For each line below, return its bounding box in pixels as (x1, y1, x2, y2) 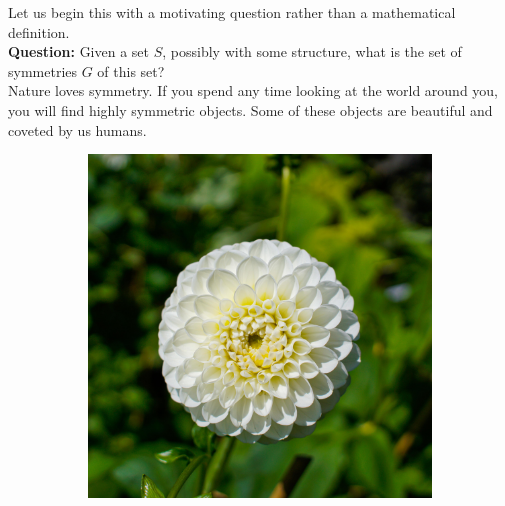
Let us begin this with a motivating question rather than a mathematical (8, 2, 456, 22)
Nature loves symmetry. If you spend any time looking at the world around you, (8, 80, 499, 101)
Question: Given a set (8, 41, 150, 62)
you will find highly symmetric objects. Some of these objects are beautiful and (8, 99, 493, 120)
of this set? (97, 60, 165, 81)
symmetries (8, 60, 78, 81)
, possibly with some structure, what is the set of (162, 41, 462, 62)
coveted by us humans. (8, 119, 147, 140)
